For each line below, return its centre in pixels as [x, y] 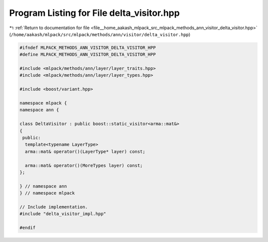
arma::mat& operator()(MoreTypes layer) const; [84, 165]
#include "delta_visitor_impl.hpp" [63, 214]
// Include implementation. [54, 207]
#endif [28, 228]
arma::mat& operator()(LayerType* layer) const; [85, 151]
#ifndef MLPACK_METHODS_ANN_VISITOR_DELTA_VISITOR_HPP [88, 48]
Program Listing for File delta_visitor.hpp [95, 13]
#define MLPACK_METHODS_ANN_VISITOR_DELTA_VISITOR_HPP [88, 55]
